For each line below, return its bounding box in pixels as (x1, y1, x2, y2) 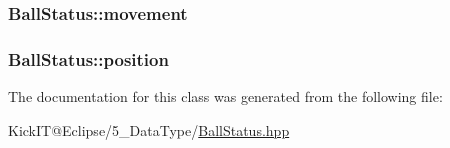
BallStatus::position (8, 46, 169, 71)
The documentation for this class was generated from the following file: (8, 86, 443, 107)
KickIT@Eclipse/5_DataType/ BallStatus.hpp (8, 119, 290, 140)
